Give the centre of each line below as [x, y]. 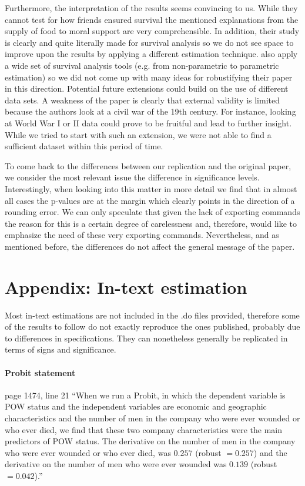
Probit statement [40, 372]
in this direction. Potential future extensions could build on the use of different [147, 88]
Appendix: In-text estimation [126, 286]
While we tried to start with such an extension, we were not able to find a [138, 134]
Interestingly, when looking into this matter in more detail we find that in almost [151, 188]
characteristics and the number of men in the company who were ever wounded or [152, 418]
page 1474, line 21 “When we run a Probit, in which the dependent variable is [145, 395]
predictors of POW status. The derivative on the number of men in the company [150, 441]
